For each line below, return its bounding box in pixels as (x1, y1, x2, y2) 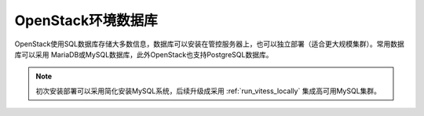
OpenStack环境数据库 (14, 12, 159, 29)
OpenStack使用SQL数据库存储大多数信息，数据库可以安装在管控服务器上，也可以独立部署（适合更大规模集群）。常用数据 (14, 39, 404, 49)
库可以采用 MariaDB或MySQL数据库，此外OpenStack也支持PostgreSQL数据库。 (14, 49, 273, 59)
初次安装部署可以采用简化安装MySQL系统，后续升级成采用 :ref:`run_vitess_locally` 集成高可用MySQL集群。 (35, 86, 381, 96)
